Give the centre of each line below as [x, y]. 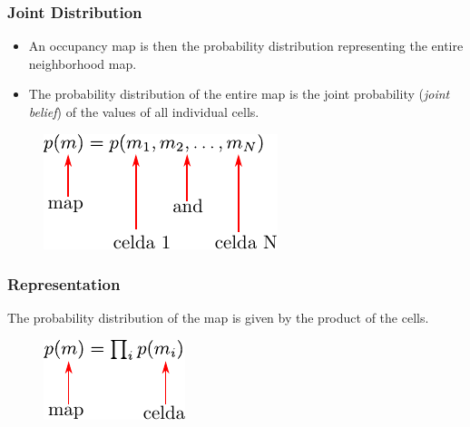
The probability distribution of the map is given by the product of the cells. [218, 318]
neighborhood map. [83, 63]
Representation [64, 284]
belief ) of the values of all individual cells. [144, 112]
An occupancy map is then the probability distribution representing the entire [246, 46]
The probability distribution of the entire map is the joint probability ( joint [239, 94]
